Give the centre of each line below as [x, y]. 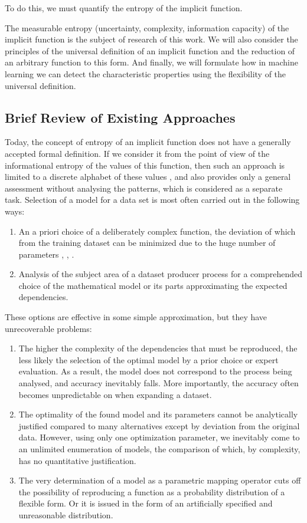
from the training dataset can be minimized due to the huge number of [147, 243]
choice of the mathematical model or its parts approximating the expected [153, 285]
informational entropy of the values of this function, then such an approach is [145, 165]
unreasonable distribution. [66, 514]
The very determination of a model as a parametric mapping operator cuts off [160, 480]
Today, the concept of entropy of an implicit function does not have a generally [148, 142]
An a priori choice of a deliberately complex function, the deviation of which [157, 231]
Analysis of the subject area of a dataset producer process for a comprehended [160, 274]
